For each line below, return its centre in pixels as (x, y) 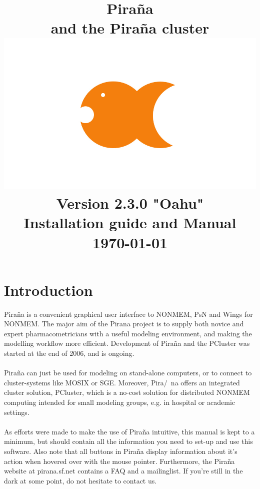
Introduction (48, 290)
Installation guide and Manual (130, 222)
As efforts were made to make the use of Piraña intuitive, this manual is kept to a (129, 431)
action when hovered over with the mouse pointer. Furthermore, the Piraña (119, 461)
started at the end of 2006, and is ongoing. (69, 353)
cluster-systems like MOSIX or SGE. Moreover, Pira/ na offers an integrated (122, 382)
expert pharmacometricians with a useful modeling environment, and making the (128, 333)
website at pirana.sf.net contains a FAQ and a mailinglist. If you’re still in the (123, 471)
